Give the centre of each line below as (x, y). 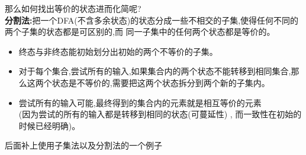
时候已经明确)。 (49, 125)
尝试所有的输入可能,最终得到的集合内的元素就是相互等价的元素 (140, 102)
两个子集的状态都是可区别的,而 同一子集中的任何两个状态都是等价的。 (140, 32)
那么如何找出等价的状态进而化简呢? (73, 8)
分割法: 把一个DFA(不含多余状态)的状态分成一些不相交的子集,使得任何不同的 (152, 20)
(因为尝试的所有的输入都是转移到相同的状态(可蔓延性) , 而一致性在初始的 (160, 114)
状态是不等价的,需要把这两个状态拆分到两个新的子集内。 (161, 82)
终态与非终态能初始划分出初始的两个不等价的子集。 (118, 51)
